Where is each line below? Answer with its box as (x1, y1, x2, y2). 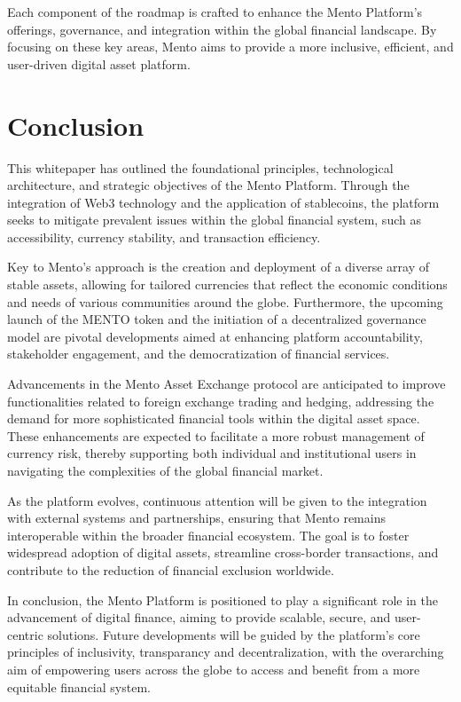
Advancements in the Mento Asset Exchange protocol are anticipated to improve (7, 375, 446, 393)
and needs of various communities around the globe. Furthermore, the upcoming (7, 292, 443, 311)
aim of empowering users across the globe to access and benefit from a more (7, 659, 420, 678)
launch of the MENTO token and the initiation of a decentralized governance (7, 310, 426, 328)
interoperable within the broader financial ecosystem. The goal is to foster (7, 525, 410, 544)
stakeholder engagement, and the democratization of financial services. (7, 344, 390, 363)
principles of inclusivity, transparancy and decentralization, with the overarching (7, 643, 444, 661)
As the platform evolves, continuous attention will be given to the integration (7, 491, 427, 509)
